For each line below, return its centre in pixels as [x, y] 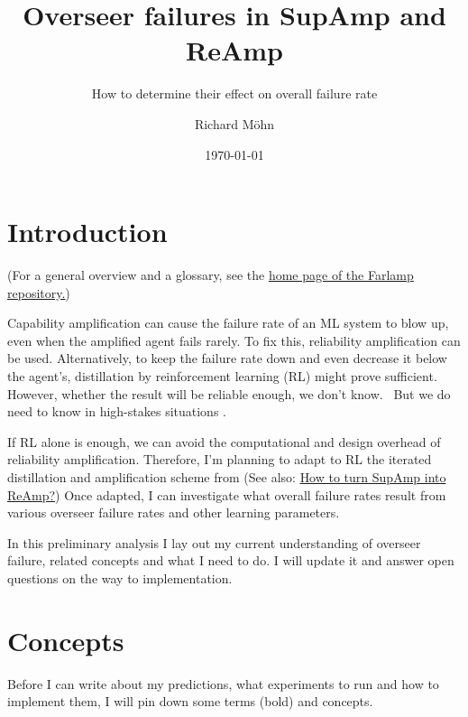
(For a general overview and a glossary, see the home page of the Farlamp [211, 275]
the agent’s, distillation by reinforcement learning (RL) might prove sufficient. [222, 376]
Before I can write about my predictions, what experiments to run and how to [223, 683]
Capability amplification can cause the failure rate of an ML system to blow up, [228, 323]
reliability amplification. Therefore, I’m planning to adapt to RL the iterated [220, 459]
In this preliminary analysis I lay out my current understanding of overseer [214, 542]
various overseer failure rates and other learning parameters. [174, 512]
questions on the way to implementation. [120, 577]
